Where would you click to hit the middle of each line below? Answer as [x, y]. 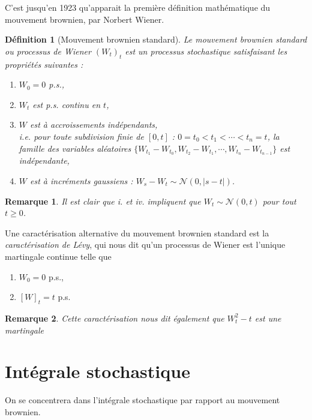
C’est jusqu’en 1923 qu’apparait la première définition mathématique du [138, 7]
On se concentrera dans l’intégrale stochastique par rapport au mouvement [142, 400]
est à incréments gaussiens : [82, 181]
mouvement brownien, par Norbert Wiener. [85, 19]
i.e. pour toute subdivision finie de [81, 136]
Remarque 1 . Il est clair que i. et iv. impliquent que [103, 201]
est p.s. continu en [67, 104]
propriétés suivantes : [44, 64]
